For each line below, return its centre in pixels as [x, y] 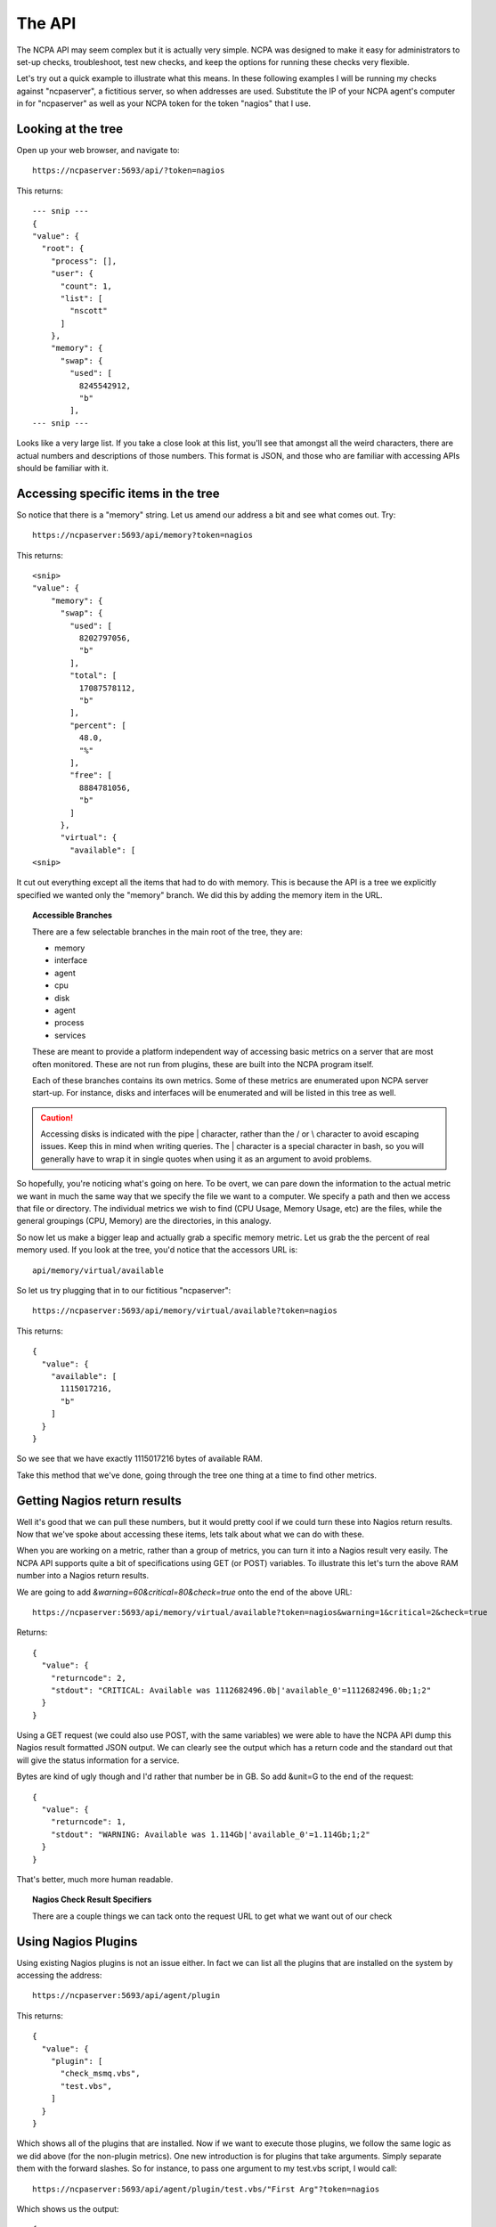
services [70, 1035]
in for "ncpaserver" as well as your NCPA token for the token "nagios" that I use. [164, 103]
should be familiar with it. [62, 468]
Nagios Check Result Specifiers [92, 1900]
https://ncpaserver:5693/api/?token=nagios [129, 171]
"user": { [72, 273]
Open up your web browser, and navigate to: [98, 151]
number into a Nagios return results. [83, 1576]
